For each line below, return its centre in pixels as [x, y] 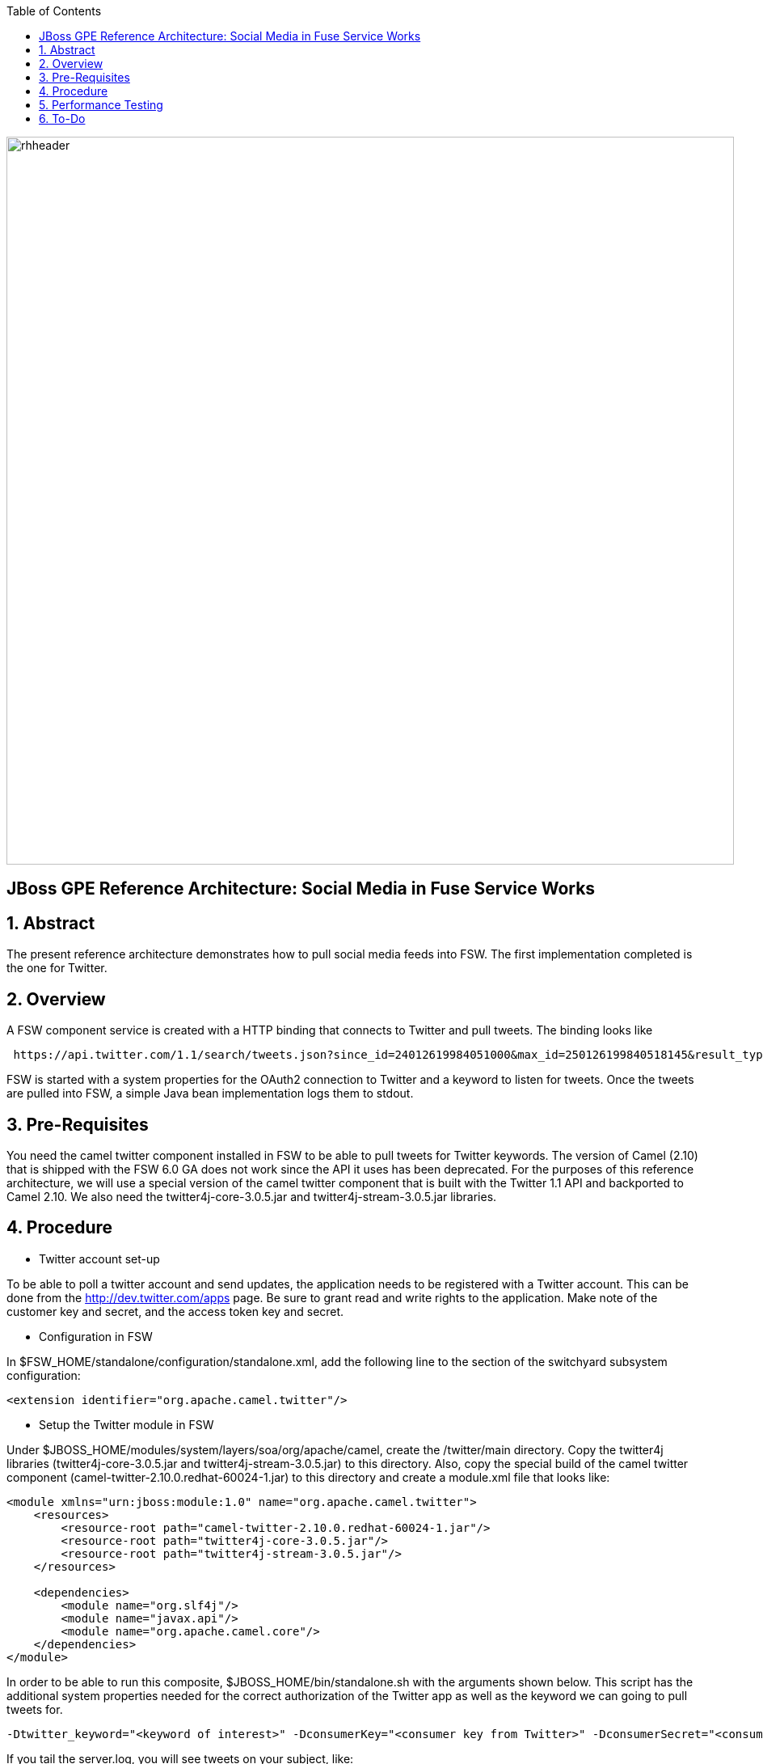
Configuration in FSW [96, 1336]
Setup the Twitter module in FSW [126, 1424]
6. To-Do [62, 118]
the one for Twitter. [57, 968]
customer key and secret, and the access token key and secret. [175, 1311]
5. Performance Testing [101, 105]
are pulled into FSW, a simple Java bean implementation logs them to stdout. [210, 1094]
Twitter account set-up [99, 1258]
